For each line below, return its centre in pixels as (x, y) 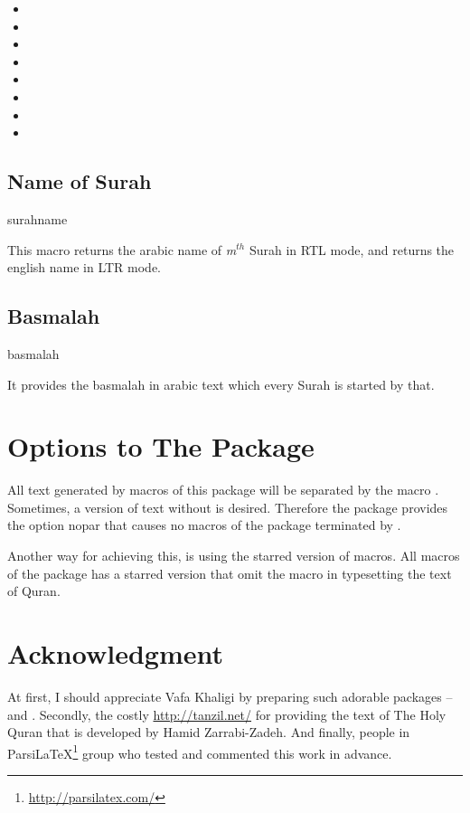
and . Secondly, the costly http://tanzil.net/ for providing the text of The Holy (227, 714)
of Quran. (34, 591)
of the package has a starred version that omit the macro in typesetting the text (230, 573)
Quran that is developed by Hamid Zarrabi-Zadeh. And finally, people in (209, 732)
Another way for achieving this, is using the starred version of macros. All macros (234, 556)
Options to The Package (161, 446)
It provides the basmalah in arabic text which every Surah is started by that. (221, 384)
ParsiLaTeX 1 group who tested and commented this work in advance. (200, 752)
